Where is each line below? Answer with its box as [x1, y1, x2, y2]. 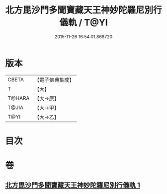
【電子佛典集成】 [34, 76, 75, 83]
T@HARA [7, 95, 30, 102]
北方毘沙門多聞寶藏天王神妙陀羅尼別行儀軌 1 [5, 181, 141, 190]
